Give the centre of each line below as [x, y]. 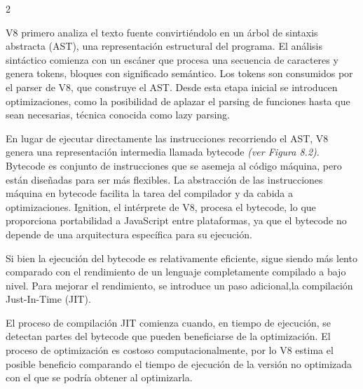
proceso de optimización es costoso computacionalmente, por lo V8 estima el [170, 350]
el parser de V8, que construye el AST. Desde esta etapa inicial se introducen [172, 87]
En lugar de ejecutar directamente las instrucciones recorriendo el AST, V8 [167, 138]
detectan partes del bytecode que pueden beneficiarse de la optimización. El [168, 336]
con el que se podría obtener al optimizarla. [99, 377]
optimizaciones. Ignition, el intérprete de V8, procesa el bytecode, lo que [161, 206]
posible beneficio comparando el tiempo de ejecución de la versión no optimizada [179, 363]
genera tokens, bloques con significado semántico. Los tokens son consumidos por [179, 73]
